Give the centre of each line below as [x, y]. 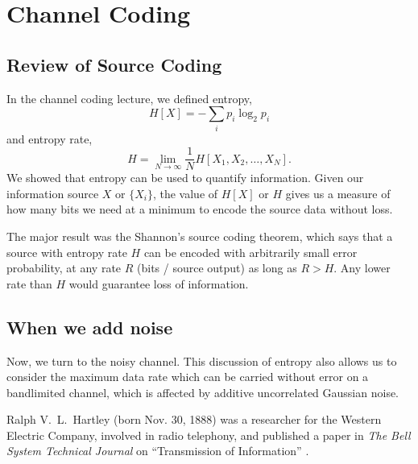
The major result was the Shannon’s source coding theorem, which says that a [200, 236]
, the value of [185, 193]
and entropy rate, [50, 138]
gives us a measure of [338, 193]
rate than [29, 283]
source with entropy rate [67, 252]
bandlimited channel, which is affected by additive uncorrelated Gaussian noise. [203, 392]
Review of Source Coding [114, 64]
